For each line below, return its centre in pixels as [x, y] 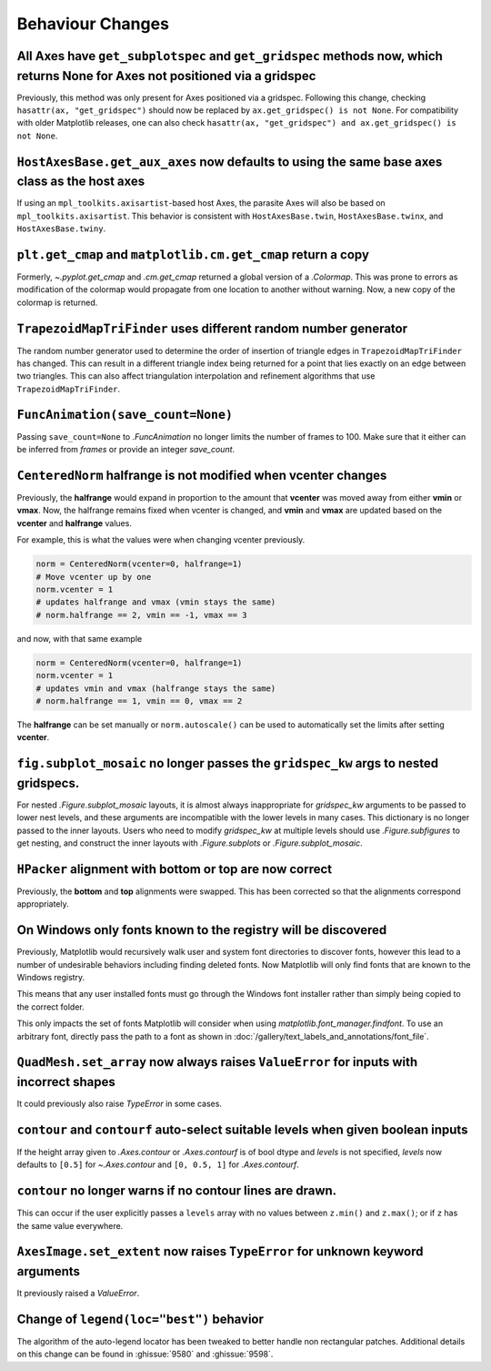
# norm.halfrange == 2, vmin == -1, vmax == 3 [141, 615]
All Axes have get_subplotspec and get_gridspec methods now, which [230, 56]
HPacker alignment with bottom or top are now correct [174, 869]
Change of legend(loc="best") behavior [140, 1319]
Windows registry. [51, 977]
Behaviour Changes [93, 24]
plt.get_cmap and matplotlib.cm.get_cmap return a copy [193, 254]
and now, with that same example [80, 638]
